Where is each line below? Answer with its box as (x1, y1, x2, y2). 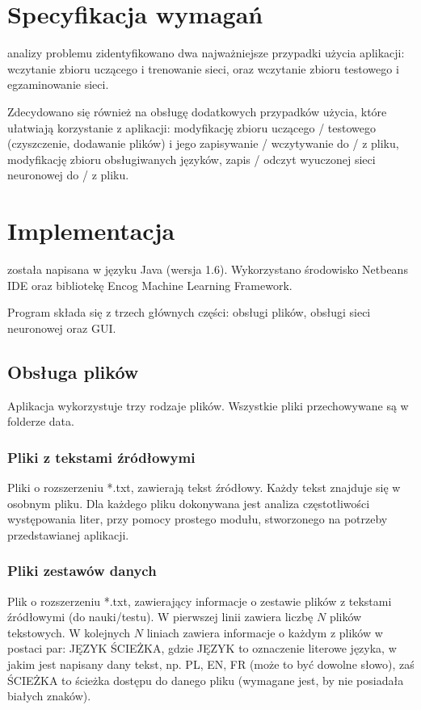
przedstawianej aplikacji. (7, 526, 129, 543)
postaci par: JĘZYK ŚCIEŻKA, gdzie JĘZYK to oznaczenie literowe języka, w (7, 640, 397, 657)
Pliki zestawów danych (7, 561, 157, 581)
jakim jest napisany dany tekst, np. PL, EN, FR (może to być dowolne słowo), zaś (7, 655, 415, 672)
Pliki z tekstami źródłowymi (7, 447, 196, 467)
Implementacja (7, 214, 175, 247)
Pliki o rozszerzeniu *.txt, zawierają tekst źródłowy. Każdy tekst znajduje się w (7, 478, 401, 495)
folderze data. (7, 413, 74, 430)
